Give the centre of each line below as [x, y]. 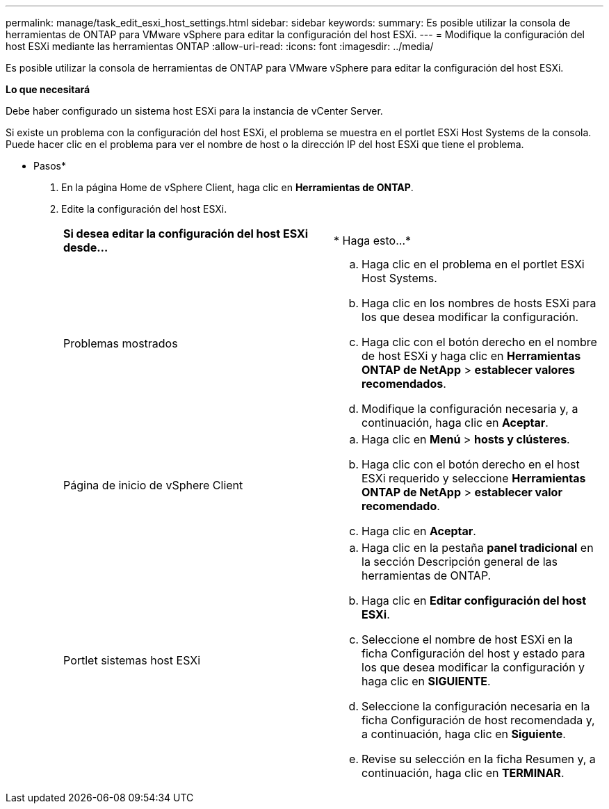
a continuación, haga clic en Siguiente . [464, 734]
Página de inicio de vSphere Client [153, 485]
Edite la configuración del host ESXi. [144, 209]
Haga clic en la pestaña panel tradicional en [478, 548]
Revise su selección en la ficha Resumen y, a [479, 759]
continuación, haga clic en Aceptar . [455, 423]
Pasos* [50, 166]
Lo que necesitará [48, 89]
